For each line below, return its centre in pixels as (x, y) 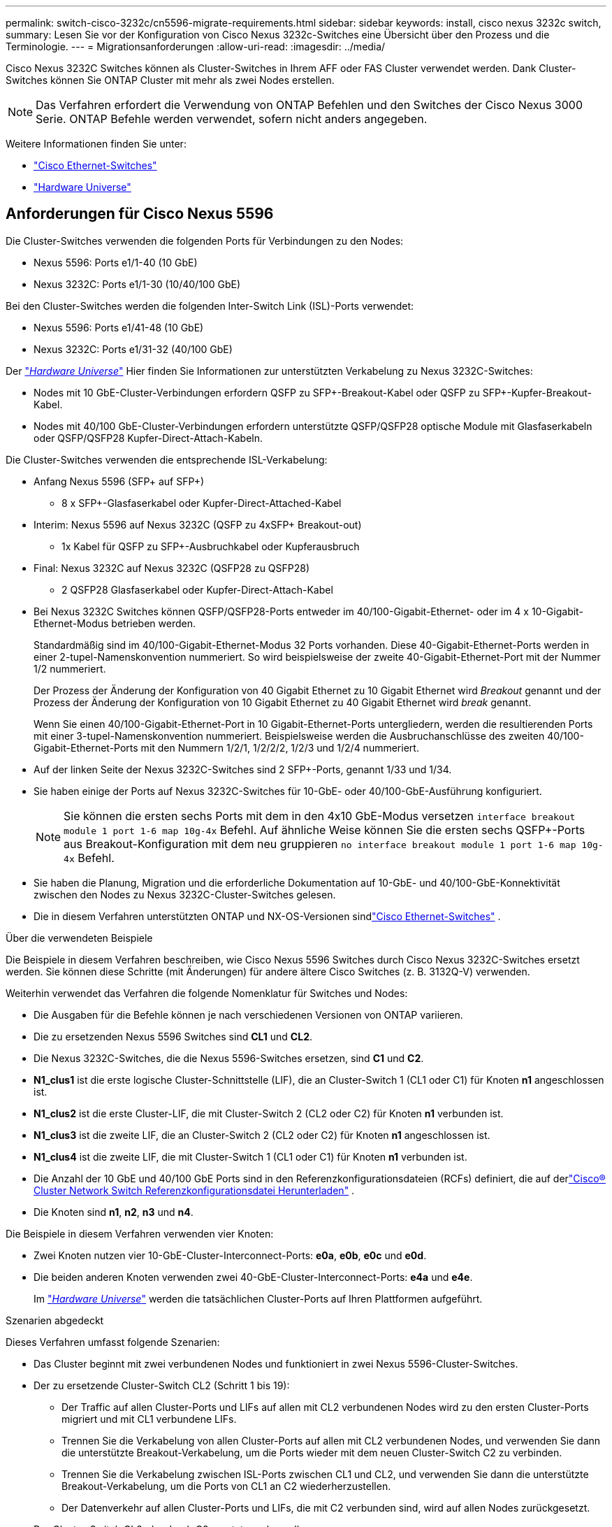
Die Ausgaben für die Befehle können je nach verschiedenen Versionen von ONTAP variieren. (248, 1015)
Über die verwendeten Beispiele (79, 938)
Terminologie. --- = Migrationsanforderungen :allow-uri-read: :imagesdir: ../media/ (196, 46)
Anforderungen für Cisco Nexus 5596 (140, 214)
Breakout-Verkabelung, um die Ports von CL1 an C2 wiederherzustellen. (226, 1486)
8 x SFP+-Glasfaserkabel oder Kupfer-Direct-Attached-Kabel (202, 503)
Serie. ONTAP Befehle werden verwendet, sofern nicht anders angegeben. (232, 119)
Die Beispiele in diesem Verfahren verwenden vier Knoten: (140, 1233)
